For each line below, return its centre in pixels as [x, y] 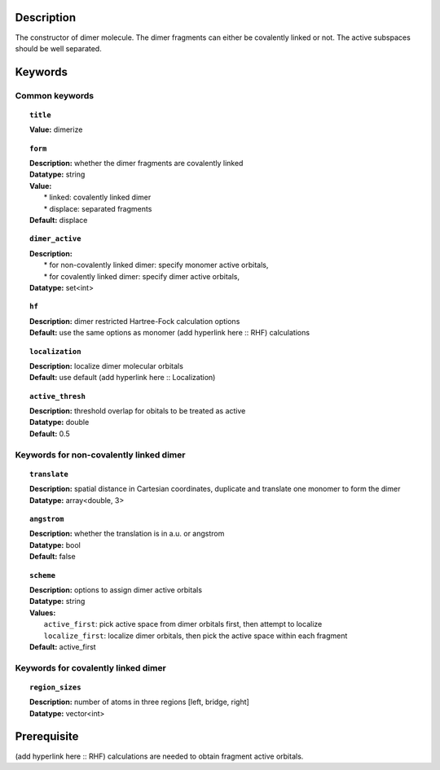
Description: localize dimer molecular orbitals [106, 365]
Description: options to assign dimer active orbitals [116, 589]
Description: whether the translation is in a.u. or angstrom [127, 534]
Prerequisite [47, 737]
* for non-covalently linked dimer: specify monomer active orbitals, [156, 265]
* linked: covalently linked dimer [97, 197]
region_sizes [55, 687]
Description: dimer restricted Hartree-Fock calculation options [135, 321]
